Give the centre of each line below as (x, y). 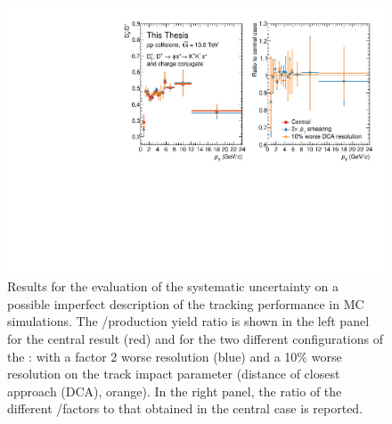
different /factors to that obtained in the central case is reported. (185, 408)
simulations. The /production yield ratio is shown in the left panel (188, 321)
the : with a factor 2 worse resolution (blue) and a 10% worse (175, 356)
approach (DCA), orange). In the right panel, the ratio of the (175, 391)
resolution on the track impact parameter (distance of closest (174, 374)
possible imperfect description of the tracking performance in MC (186, 303)
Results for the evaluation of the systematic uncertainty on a (173, 286)
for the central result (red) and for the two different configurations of (196, 339)
